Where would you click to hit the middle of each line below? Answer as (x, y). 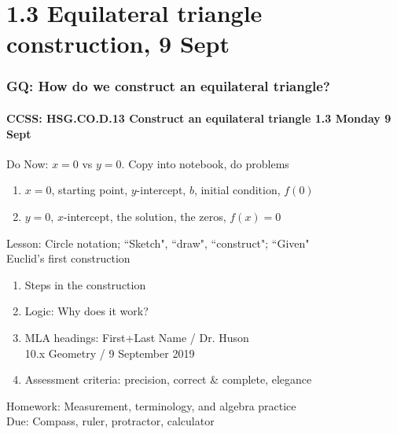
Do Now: (28, 163)
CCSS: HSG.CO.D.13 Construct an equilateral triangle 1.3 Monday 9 (199, 118)
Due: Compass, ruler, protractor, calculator (110, 421)
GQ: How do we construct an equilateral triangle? (168, 86)
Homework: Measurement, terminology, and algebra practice (151, 405)
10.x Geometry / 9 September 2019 (110, 353)
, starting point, (90, 190)
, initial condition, (237, 190)
